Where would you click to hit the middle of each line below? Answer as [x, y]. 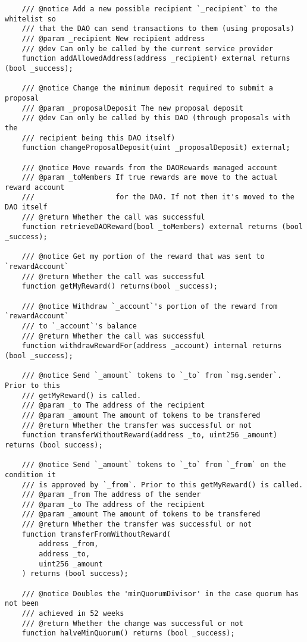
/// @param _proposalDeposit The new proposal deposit [132, 108]
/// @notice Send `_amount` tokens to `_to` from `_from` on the [154, 465]
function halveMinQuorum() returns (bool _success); [128, 633]
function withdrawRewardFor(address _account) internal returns [152, 346]
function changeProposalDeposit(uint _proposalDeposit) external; [156, 148]
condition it [30, 475]
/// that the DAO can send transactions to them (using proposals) [158, 29]
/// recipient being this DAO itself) [98, 138]
